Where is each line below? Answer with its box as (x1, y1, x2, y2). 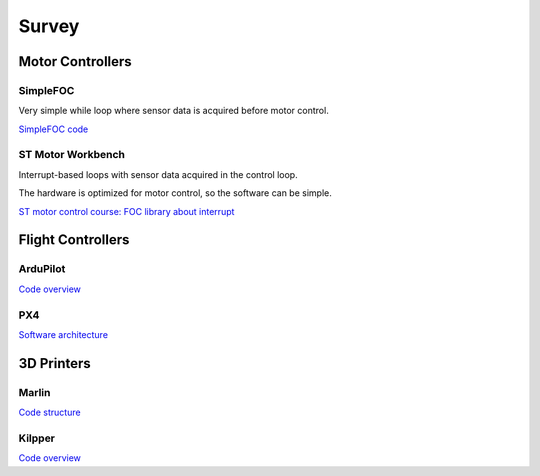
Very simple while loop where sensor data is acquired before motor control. (18, 105, 329, 117)
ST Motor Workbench (18, 148, 125, 162)
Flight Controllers (18, 231, 130, 249)
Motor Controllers (18, 53, 132, 70)
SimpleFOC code (18, 123, 89, 135)
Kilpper (18, 431, 55, 445)
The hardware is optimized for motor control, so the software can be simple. (18, 187, 332, 199)
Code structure (18, 406, 81, 419)
